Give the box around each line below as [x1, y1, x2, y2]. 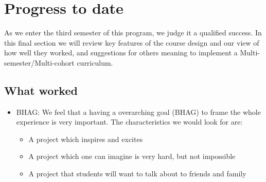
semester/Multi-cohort [4, 57, 75, 68]
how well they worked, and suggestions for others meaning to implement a [4, 47, 238, 58]
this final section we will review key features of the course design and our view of [4, 37, 259, 48]
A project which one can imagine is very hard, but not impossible [28, 151, 236, 161]
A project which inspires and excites [28, 133, 143, 144]
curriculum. [77, 57, 113, 68]
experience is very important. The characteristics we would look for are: [16, 116, 243, 127]
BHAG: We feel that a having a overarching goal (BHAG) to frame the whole [16, 106, 261, 117]
